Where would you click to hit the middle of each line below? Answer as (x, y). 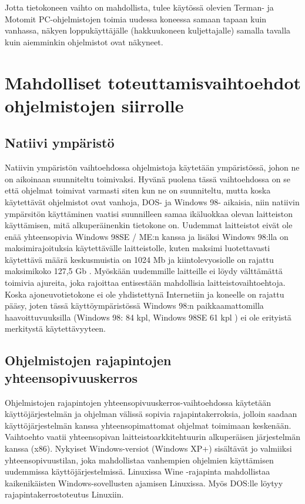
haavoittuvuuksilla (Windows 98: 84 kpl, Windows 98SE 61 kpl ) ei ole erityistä (148, 317)
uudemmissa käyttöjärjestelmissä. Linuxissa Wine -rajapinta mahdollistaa (138, 471)
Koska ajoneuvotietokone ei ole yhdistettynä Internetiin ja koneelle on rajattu (145, 294)
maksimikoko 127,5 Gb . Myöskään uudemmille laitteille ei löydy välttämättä (144, 271)
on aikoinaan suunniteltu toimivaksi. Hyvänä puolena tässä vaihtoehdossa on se (148, 178)
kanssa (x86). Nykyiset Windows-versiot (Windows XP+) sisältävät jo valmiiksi (148, 448)
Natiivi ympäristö (60, 143)
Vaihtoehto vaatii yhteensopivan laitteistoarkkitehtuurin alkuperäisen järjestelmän (152, 437)
